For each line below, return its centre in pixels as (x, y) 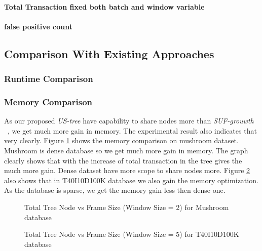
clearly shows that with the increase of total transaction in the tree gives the (123, 160)
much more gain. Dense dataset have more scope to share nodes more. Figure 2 (127, 170)
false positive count (38, 26)
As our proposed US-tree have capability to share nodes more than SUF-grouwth (129, 121)
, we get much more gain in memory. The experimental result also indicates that (132, 130)
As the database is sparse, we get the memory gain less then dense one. (115, 190)
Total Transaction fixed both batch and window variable (104, 6)
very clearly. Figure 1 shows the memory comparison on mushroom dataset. (121, 140)
